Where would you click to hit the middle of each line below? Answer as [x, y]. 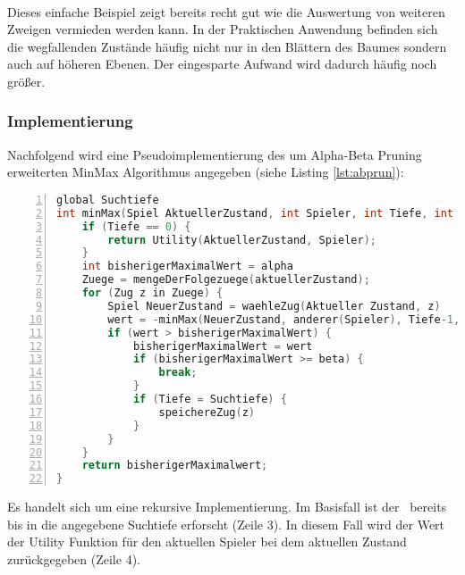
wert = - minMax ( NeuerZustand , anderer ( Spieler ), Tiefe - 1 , [284, 319]
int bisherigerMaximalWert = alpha [187, 267]
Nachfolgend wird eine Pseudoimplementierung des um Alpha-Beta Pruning [215, 154]
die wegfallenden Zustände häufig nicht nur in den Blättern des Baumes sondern [227, 46]
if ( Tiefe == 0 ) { [136, 226]
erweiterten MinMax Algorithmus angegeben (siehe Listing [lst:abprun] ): [206, 172]
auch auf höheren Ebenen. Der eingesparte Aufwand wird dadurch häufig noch [222, 64]
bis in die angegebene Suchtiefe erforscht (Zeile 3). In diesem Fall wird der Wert [226, 524]
